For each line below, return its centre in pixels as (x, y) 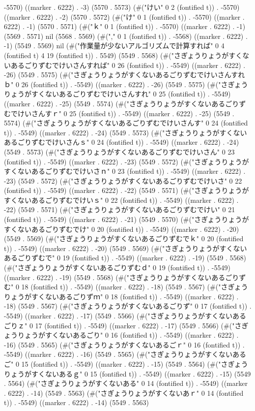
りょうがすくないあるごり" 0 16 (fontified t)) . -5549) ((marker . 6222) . (128, 335)
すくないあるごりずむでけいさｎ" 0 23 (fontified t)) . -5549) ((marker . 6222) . (125, 171)
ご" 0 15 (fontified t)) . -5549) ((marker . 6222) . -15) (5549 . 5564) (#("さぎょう (126, 364)
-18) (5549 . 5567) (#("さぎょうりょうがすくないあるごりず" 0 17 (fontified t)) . (128, 306)
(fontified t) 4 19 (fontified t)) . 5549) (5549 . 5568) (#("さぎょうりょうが (116, 55)
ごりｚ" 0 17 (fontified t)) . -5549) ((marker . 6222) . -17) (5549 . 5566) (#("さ (123, 325)
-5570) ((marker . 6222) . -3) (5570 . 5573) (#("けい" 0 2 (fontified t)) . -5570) (122, 7)
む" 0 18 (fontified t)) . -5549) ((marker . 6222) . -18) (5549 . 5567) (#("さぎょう (126, 287)
